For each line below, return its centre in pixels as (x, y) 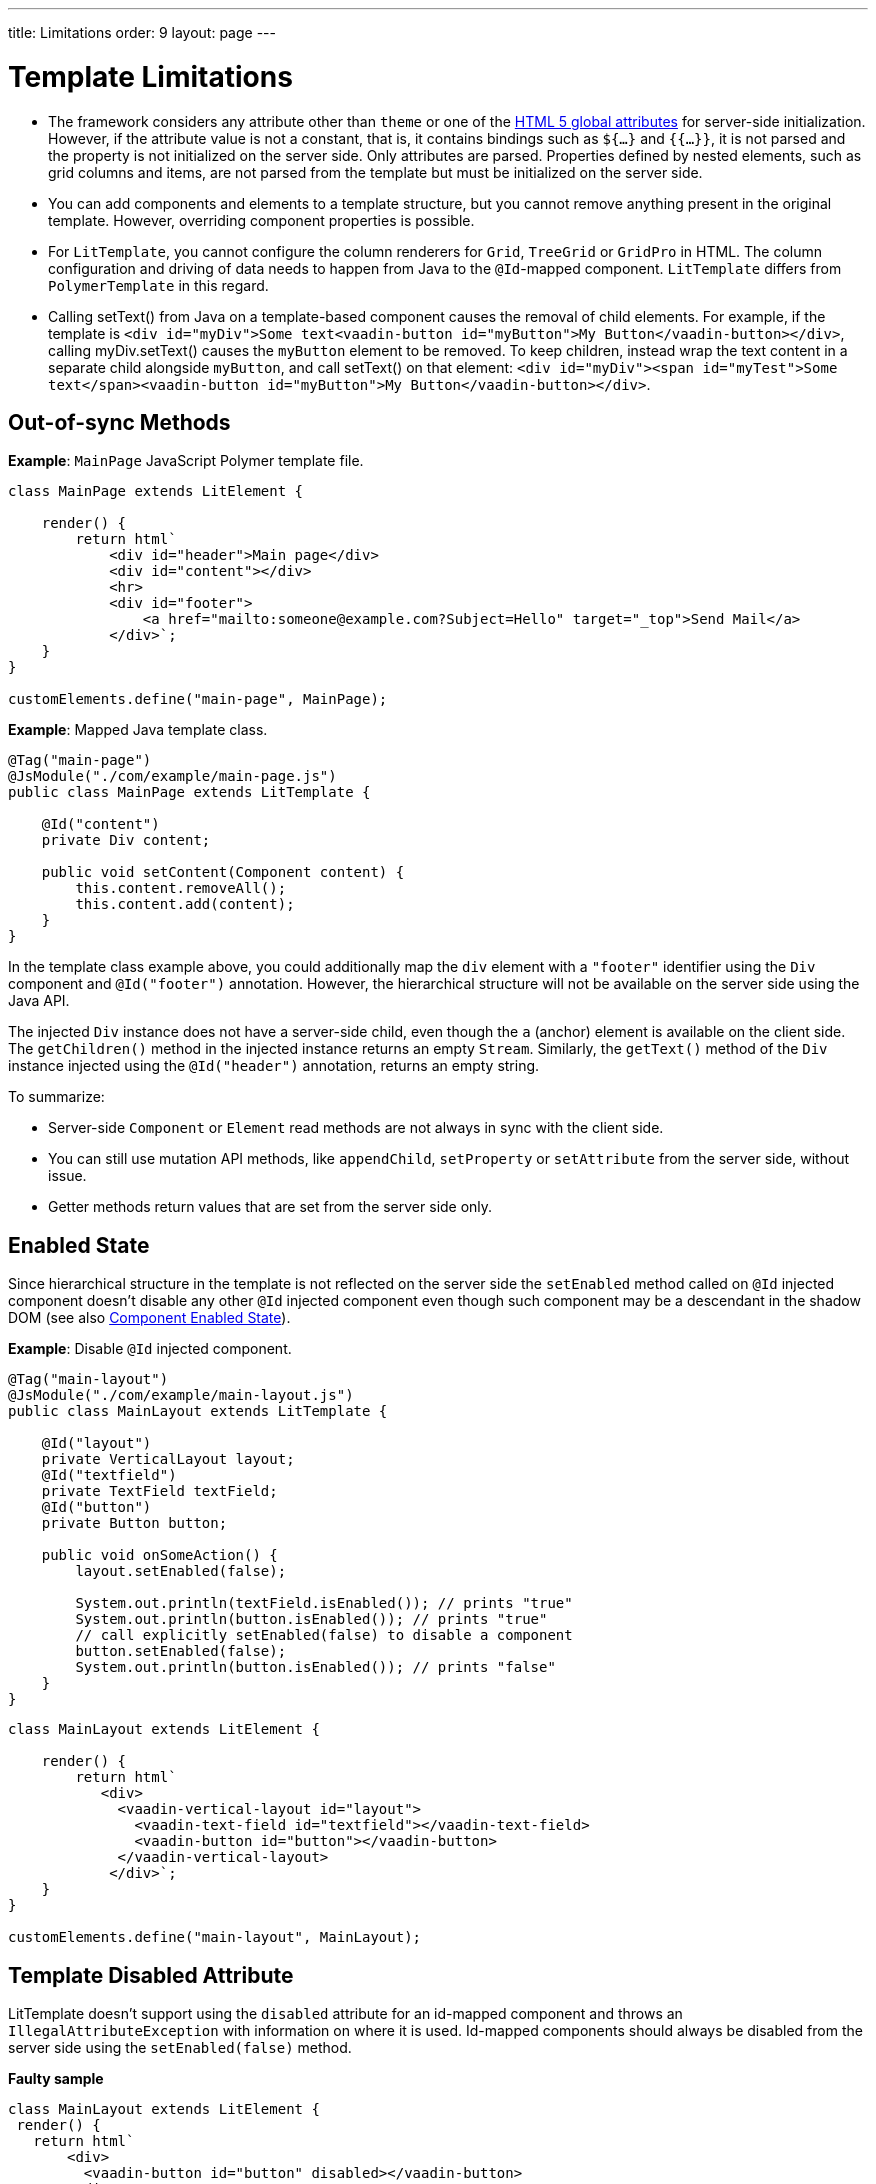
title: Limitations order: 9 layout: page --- (142, 32)
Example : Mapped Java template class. (138, 730)
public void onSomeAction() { (159, 1555)
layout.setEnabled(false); (181, 1571)
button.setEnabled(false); (181, 1651)
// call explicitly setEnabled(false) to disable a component (324, 1635)
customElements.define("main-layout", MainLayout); (215, 1937)
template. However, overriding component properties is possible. (261, 220)
